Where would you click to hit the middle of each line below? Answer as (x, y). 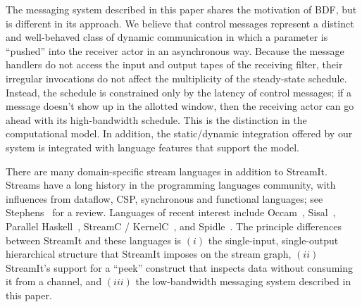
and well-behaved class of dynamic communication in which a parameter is (167, 37)
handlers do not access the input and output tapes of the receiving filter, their (174, 64)
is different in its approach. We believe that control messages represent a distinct (180, 23)
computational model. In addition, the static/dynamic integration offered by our (179, 133)
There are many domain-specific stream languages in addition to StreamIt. (167, 171)
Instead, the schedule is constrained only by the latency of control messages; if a (179, 92)
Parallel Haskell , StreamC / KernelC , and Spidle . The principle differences (174, 226)
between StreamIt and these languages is (94, 240)
